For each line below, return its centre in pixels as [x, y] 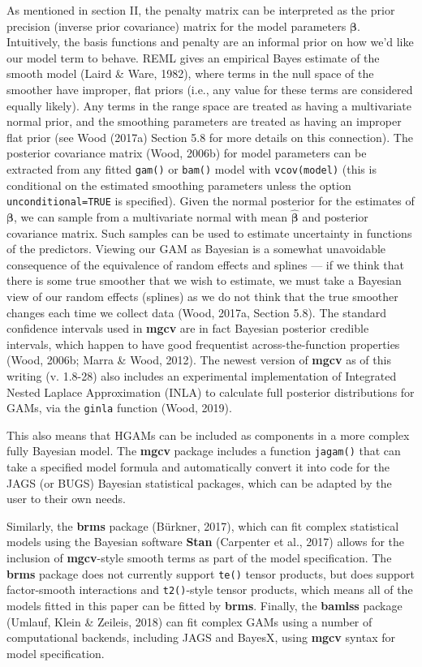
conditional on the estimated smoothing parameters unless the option [179, 185]
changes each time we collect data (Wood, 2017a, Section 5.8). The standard [196, 312]
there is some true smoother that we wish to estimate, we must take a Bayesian [204, 280]
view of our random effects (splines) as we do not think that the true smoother [202, 297]
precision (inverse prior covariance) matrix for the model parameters [177, 26]
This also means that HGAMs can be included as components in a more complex [208, 435]
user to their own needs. [66, 499]
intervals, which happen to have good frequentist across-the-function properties [203, 344]
